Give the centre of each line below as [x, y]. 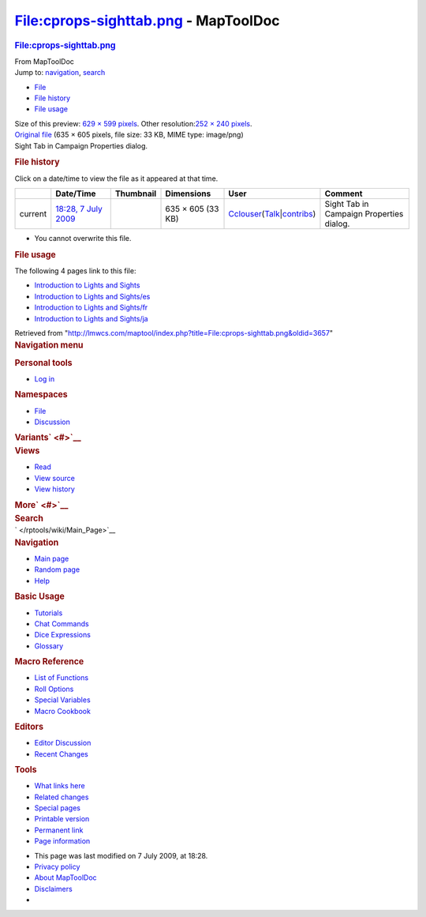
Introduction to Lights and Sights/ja [92, 318]
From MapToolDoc [45, 61]
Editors [29, 727]
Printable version [62, 819]
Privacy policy [57, 866]
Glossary [49, 646]
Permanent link [59, 830]
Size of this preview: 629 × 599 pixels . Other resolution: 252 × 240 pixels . [133, 123]
